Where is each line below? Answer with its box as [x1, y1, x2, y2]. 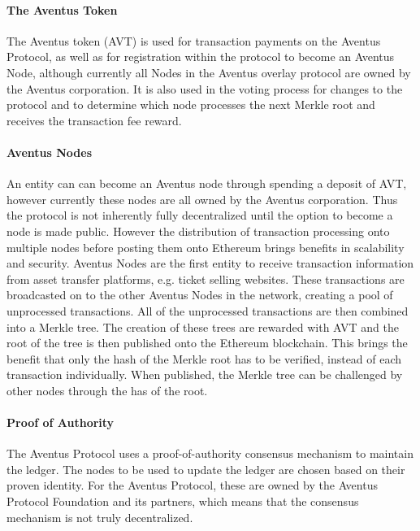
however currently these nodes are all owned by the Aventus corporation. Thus [6, 190, 398, 207]
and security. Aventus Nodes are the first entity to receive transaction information [6, 255, 414, 272]
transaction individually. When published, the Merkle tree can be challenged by [6, 366, 403, 383]
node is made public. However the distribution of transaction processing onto [6, 222, 390, 239]
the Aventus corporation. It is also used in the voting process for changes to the [6, 80, 403, 97]
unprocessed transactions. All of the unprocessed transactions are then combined [6, 302, 409, 319]
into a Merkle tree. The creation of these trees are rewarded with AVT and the [6, 318, 399, 335]
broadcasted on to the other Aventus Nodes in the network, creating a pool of [6, 286, 393, 303]
